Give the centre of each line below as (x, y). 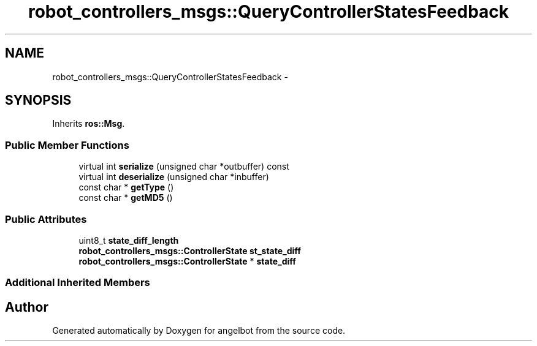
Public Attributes (46, 219)
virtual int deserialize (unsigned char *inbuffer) (174, 177)
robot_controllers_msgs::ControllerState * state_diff (187, 261)
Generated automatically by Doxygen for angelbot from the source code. (199, 331)
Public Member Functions (67, 145)
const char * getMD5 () (126, 198)
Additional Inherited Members (78, 283)
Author (27, 307)
